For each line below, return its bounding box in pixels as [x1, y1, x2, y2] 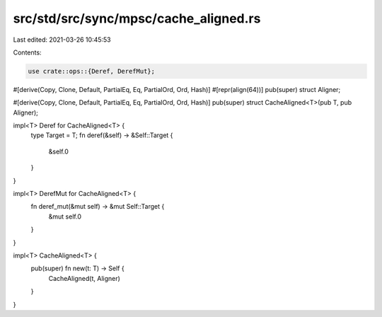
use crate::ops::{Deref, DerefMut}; [28, 67, 156, 75]
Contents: [13, 48, 42, 57]
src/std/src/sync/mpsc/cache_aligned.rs [13, 11, 261, 26]
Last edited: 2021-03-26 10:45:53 [13, 35, 111, 44]
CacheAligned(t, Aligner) [48, 274, 120, 282]
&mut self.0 [48, 212, 81, 221]
